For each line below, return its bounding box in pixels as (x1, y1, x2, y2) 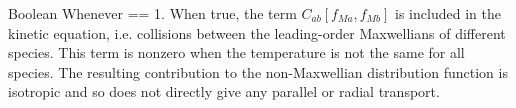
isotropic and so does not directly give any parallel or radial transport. (8, 81, 440, 102)
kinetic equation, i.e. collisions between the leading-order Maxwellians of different (8, 22, 506, 43)
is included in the (395, 3, 501, 23)
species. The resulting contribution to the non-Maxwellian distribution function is (8, 61, 508, 82)
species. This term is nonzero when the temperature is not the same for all (8, 42, 465, 63)
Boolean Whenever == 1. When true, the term (8, 3, 297, 23)
